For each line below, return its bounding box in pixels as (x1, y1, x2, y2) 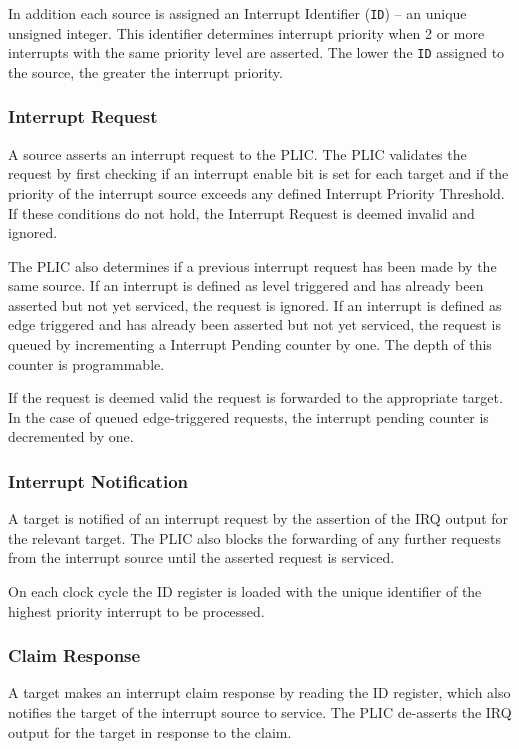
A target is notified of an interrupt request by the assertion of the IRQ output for (8, 508, 509, 529)
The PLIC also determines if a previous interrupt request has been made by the (8, 255, 497, 276)
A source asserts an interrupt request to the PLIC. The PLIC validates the (8, 143, 467, 164)
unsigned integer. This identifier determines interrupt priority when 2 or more (8, 22, 485, 43)
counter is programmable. (8, 353, 165, 374)
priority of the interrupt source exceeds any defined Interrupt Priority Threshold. (8, 182, 505, 203)
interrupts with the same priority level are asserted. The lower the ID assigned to (8, 42, 505, 63)
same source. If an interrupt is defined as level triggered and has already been (8, 275, 484, 296)
